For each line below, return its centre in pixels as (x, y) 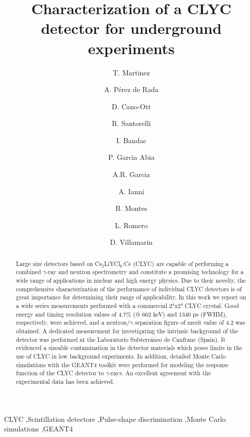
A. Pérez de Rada (131, 89)
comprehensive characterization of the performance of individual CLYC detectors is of (129, 289)
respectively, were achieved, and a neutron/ (73, 322)
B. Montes (131, 208)
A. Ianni (131, 191)
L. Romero (131, 225)
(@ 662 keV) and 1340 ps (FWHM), (180, 314)
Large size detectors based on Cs (59, 263)
